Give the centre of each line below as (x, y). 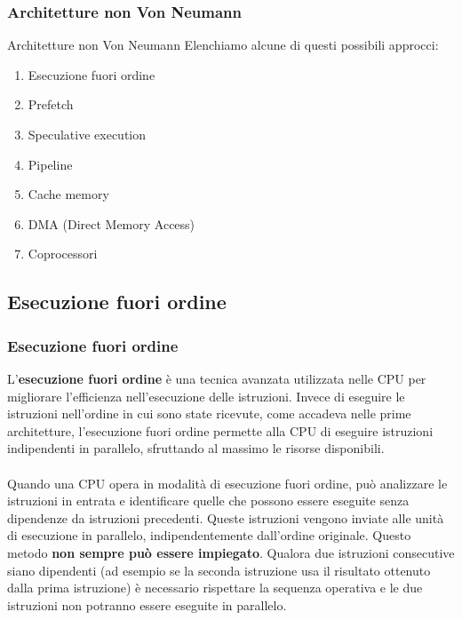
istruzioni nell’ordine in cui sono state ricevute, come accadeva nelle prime (209, 413)
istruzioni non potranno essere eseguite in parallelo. (147, 604)
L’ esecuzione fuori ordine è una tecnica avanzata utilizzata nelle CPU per (217, 378)
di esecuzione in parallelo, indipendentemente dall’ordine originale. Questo (209, 535)
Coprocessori (63, 254)
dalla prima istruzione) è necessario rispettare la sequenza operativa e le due (215, 588)
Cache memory (68, 194)
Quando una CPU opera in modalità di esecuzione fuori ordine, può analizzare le (227, 483)
